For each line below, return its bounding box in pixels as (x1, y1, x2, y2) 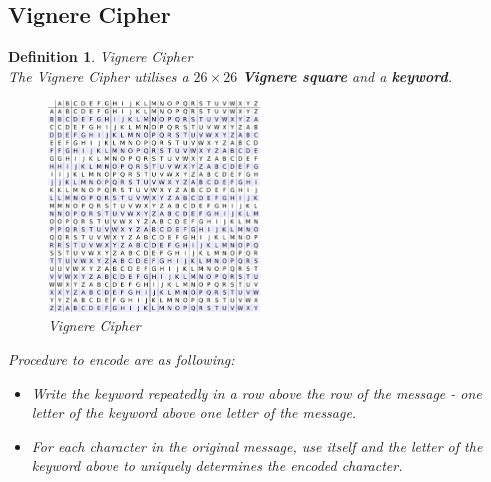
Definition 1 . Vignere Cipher (8, 46, 193, 67)
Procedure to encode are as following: (8, 348, 235, 369)
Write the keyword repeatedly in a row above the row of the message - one (31, 382, 482, 403)
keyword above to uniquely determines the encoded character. (31, 455, 403, 476)
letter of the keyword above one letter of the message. (31, 402, 357, 423)
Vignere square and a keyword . (242, 65, 452, 86)
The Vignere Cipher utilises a (8, 65, 189, 86)
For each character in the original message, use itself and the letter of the (31, 435, 483, 456)
